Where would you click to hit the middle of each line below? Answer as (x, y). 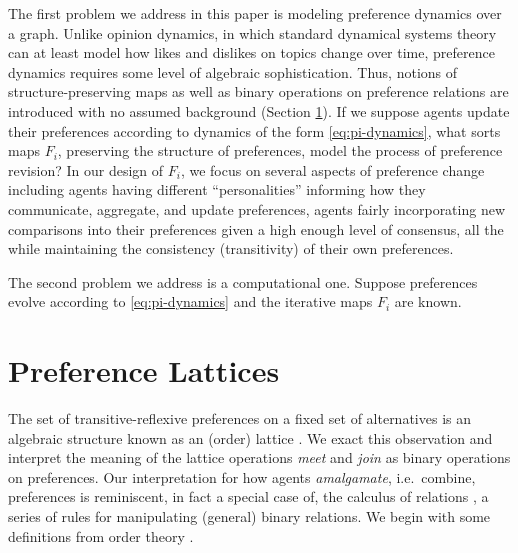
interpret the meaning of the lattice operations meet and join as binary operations (259, 457)
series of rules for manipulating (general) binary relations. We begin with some (249, 516)
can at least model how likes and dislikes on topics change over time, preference (251, 52)
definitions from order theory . (101, 535)
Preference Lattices (144, 370)
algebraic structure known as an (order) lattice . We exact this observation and (250, 437)
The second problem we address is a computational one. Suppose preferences (243, 281)
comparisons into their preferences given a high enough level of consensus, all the (256, 228)
